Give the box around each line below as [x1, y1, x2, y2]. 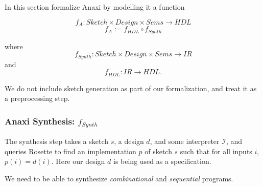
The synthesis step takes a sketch [5, 136, 109, 147]
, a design [114, 136, 144, 147]
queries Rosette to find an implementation [5, 146, 136, 156]
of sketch [145, 146, 172, 156]
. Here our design [51, 156, 105, 167]
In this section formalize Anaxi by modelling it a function [5, 2, 185, 12]
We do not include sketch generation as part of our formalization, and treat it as [5, 82, 257, 93]
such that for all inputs [180, 146, 252, 156]
